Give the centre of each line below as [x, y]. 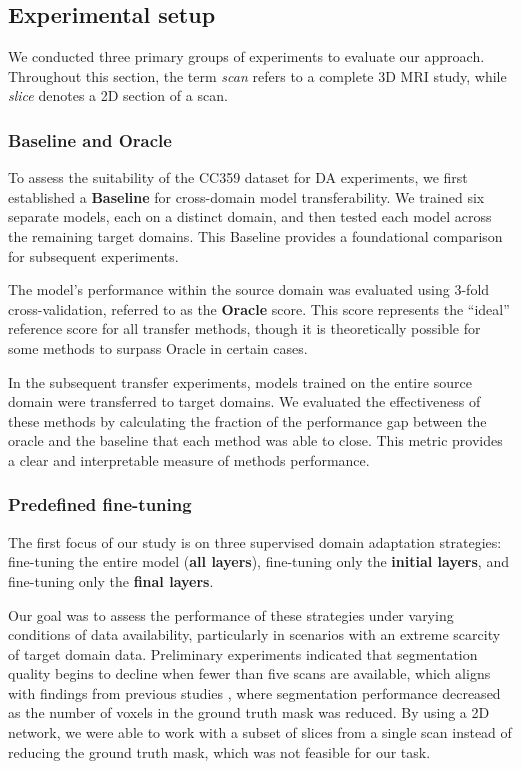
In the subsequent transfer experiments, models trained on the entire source [240, 381]
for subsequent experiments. [93, 255]
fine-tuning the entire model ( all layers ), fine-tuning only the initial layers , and [258, 561]
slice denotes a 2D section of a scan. [118, 95]
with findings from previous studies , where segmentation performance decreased [254, 692]
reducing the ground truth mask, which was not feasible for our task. [219, 751]
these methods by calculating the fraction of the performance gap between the [247, 420]
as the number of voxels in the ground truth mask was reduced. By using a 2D [249, 712]
